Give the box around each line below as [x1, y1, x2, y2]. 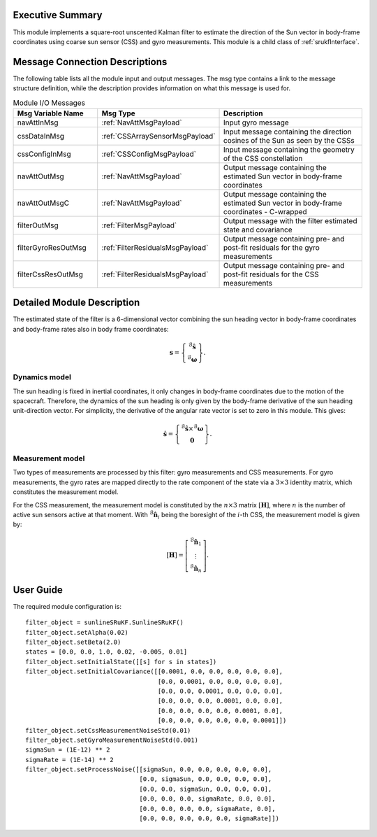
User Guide [13, 584, 63, 596]
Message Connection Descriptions [13, 56, 168, 68]
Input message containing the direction [223, 127, 352, 136]
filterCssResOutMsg [17, 269, 84, 279]
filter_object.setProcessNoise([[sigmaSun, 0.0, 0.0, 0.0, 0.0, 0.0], [25, 766, 272, 773]
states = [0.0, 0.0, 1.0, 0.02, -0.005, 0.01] [25, 648, 188, 656]
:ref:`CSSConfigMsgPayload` [101, 149, 197, 159]
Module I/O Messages [13, 98, 86, 108]
